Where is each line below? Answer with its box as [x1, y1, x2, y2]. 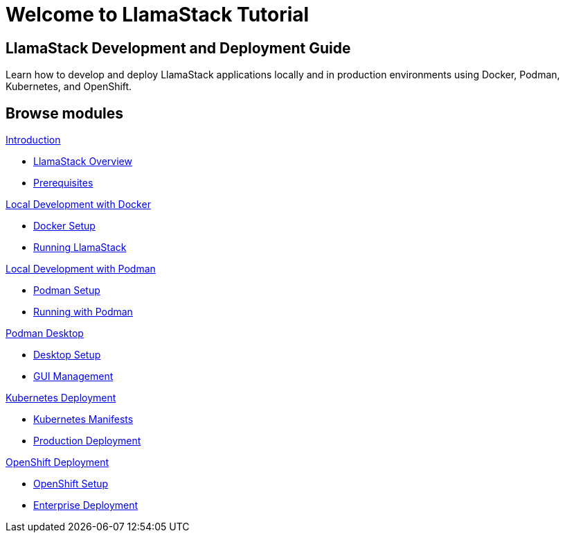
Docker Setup [33, 220, 96, 232]
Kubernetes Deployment [6, 392, 116, 404]
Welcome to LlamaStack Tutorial [6, 3, 310, 26]
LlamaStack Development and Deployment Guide [6, 39, 351, 57]
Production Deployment [33, 435, 141, 447]
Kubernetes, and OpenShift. [6, 80, 132, 93]
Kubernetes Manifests [33, 413, 134, 426]
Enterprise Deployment [33, 499, 138, 512]
